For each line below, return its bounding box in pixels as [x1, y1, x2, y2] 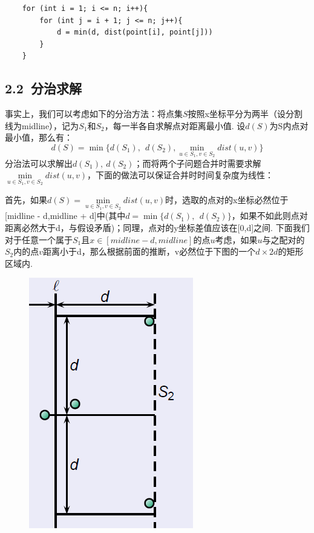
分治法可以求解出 [5, 156, 73, 169]
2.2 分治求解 [5, 79, 82, 98]
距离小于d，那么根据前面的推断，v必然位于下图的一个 [43, 245, 256, 258]
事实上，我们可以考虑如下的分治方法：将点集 [5, 107, 183, 120]
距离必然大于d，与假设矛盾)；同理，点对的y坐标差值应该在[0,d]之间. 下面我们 [5, 221, 310, 234]
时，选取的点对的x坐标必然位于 [165, 193, 289, 206]
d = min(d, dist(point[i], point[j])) [56, 28, 213, 37]
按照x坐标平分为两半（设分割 [188, 107, 303, 120]
